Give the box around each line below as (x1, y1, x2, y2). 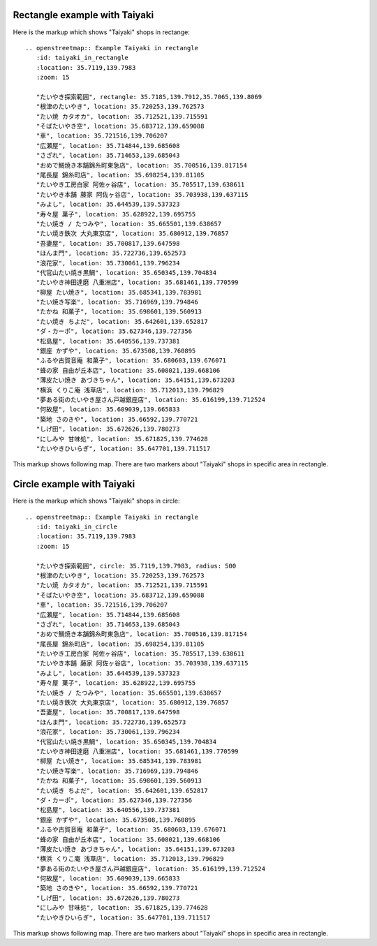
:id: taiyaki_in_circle (36, 523, 118, 531)
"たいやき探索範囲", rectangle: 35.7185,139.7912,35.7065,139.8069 (36, 93, 262, 101)
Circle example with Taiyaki (13, 478, 135, 490)
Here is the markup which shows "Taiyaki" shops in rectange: (13, 28, 190, 36)
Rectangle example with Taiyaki (13, 9, 154, 21)
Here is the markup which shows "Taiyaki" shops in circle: (13, 496, 180, 505)
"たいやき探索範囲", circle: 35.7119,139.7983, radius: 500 (36, 562, 237, 570)
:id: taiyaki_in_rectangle (36, 54, 129, 62)
